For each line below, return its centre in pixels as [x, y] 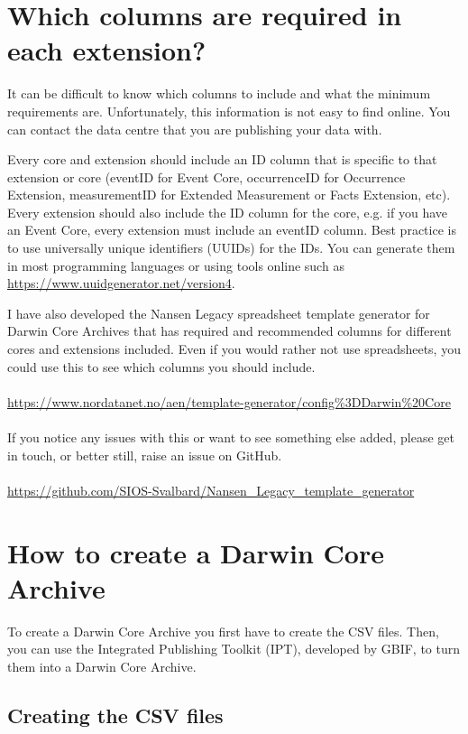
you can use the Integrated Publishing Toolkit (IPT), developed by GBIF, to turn [234, 649]
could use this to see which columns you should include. [161, 366]
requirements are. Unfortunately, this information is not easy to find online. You [229, 111]
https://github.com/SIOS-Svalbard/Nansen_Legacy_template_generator [211, 490]
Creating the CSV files [115, 715]
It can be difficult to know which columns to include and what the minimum [219, 93]
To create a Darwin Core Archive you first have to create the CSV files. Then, [223, 631]
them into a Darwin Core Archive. [102, 666]
